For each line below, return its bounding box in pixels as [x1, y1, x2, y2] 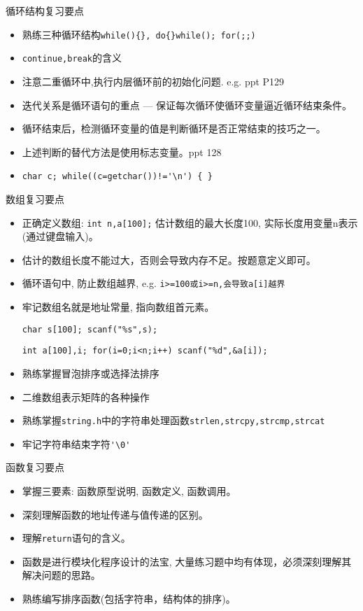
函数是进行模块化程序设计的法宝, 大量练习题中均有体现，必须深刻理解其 [22, 554, 352, 568]
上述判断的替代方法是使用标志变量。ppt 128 [22, 144, 222, 159]
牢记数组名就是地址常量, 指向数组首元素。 [22, 300, 215, 314]
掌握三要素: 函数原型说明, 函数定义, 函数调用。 [22, 484, 236, 498]
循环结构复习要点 [6, 3, 84, 17]
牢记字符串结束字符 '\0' [22, 436, 131, 451]
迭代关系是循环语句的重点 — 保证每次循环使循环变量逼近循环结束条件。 [22, 97, 353, 112]
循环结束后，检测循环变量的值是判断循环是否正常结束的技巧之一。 [22, 121, 326, 136]
